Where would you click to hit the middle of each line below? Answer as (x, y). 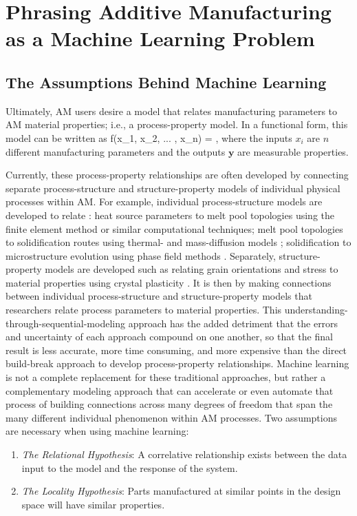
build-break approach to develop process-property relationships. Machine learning (177, 363)
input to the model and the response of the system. (130, 467)
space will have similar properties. (93, 504)
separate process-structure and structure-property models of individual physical (173, 188)
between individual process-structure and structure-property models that (159, 296)
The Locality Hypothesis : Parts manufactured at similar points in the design (181, 491)
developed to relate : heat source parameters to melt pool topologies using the (170, 215)
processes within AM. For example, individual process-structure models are (164, 202)
